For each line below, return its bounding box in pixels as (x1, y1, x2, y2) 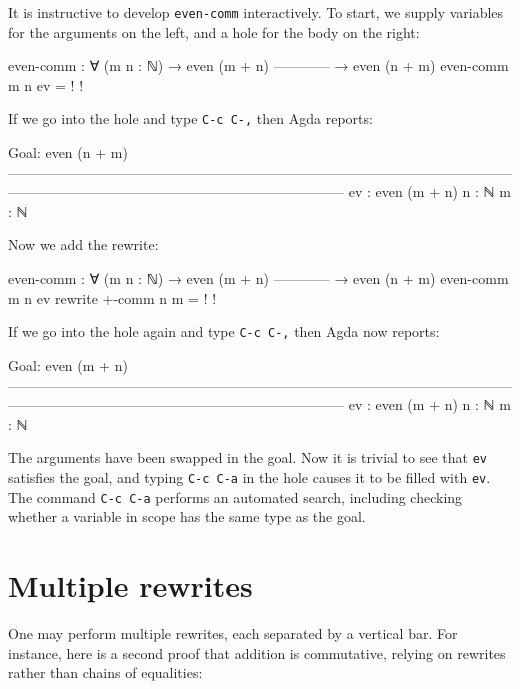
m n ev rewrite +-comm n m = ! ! (8, 287, 217, 308)
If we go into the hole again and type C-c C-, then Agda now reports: (8, 321, 440, 342)
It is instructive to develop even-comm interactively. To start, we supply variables (8, 2, 504, 22)
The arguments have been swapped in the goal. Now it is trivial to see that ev (8, 447, 488, 468)
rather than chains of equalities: (8, 662, 203, 683)
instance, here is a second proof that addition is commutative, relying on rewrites (8, 642, 506, 663)
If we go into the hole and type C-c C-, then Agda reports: (8, 108, 373, 129)
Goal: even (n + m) (8, 142, 128, 163)
